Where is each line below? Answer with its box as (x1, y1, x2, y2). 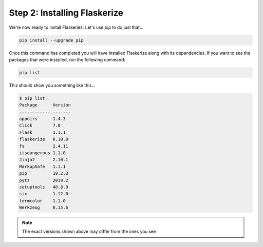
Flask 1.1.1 (19, 129, 66, 135)
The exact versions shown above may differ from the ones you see (22, 228, 156, 234)
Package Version (19, 103, 71, 108)
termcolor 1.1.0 (19, 198, 66, 204)
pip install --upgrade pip (19, 37, 84, 43)
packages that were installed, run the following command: (9, 57, 126, 62)
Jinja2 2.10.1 (19, 157, 68, 163)
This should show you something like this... (9, 82, 95, 88)
